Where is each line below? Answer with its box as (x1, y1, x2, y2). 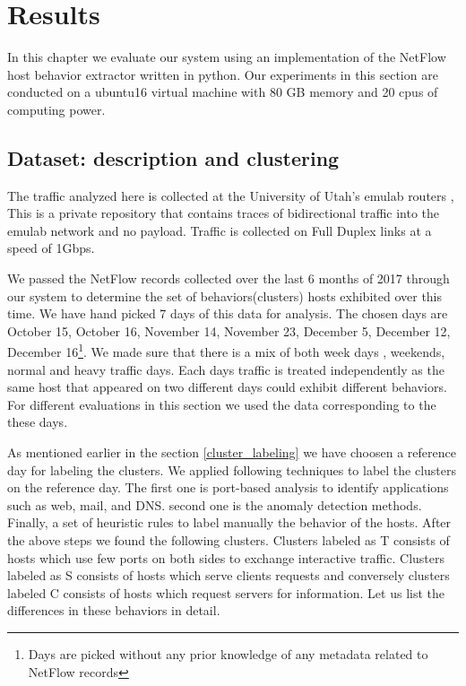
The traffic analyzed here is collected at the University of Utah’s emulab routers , (7, 186, 454, 204)
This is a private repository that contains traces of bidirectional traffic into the (7, 204, 440, 222)
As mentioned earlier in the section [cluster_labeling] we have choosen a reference (7, 443, 456, 462)
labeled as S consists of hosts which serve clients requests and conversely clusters (7, 566, 450, 585)
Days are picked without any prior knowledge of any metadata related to (28, 645, 428, 664)
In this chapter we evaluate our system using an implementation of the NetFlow (7, 48, 446, 66)
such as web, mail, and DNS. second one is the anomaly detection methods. (7, 495, 422, 514)
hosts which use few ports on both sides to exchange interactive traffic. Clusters (7, 548, 444, 567)
